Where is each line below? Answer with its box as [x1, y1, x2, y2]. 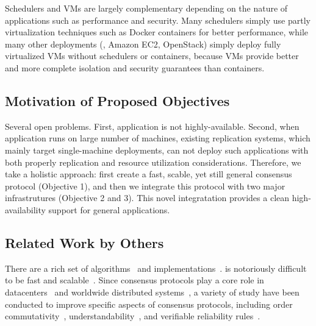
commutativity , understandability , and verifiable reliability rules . [5, 310, 260, 322]
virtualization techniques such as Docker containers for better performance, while [5, 26, 308, 38]
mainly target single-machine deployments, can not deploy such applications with [5, 143, 309, 156]
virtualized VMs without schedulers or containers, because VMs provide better [5, 49, 299, 62]
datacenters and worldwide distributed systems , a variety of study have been [5, 285, 300, 298]
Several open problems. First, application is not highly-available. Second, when [5, 119, 300, 132]
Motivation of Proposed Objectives [5, 91, 230, 110]
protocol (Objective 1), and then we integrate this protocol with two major [5, 179, 285, 192]
